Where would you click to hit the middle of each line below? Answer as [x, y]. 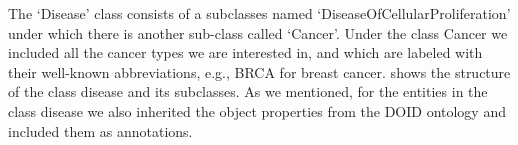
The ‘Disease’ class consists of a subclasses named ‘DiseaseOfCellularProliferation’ [259, 13]
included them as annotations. [100, 130]
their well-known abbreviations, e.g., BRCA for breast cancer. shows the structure [259, 71]
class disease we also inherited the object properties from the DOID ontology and [257, 110]
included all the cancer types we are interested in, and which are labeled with [245, 52]
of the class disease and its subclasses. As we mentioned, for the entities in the [248, 91]
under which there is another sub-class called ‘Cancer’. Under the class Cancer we [258, 32]
